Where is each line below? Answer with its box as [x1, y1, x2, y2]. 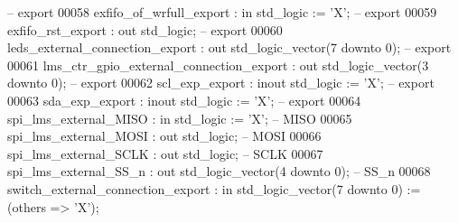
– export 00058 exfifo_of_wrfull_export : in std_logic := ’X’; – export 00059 [7, 3, 437, 21]
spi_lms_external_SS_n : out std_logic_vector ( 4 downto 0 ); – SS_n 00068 [7, 162, 431, 181]
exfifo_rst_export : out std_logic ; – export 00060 [7, 20, 283, 39]
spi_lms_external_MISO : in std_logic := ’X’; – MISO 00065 [7, 108, 352, 127]
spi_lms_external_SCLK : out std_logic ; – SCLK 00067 [7, 144, 323, 163]
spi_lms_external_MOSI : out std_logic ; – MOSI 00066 [7, 126, 322, 145]
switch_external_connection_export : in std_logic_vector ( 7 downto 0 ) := [7, 179, 421, 198]
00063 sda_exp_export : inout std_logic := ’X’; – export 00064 [7, 90, 361, 109]
